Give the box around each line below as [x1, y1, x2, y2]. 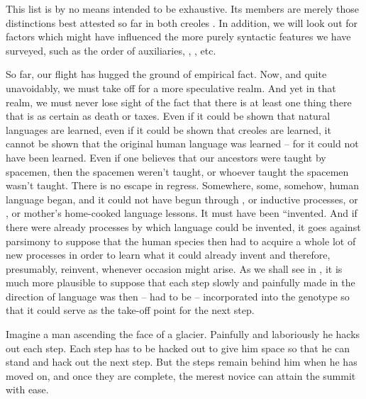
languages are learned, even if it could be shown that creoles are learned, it [6, 122, 331, 137]
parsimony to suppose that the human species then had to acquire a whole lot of [6, 233, 356, 248]
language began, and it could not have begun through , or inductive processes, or [6, 191, 358, 206]
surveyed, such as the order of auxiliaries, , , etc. [6, 43, 216, 57]
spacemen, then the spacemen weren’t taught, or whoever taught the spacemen [6, 164, 349, 179]
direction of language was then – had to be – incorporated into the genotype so [6, 288, 350, 303]
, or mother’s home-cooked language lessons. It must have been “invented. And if [6, 206, 357, 220]
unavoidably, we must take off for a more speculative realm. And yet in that [6, 80, 336, 95]
